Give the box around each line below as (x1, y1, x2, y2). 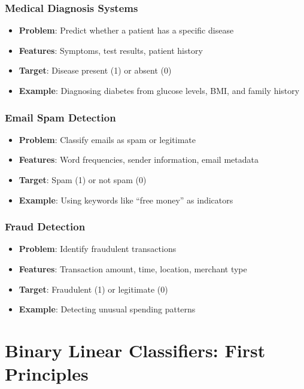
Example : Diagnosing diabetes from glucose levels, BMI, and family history (19, 84, 300, 96)
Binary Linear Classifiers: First (5, 338, 266, 362)
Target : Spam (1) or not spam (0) (19, 174, 147, 186)
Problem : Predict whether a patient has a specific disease (19, 24, 234, 37)
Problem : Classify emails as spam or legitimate (19, 133, 196, 145)
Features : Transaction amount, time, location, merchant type (19, 263, 247, 275)
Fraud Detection (5, 219, 86, 234)
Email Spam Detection (5, 110, 116, 124)
